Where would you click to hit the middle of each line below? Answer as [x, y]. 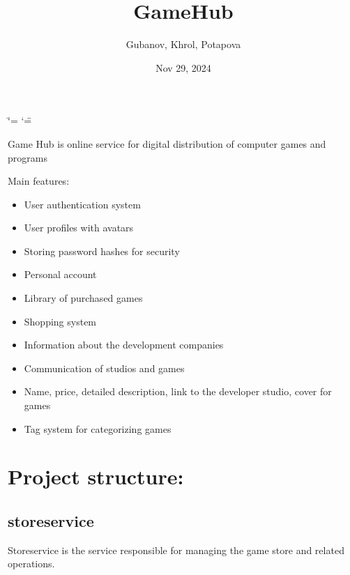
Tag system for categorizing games [98, 428]
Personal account [60, 274]
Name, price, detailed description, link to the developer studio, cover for [178, 391]
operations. [31, 563]
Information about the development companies [124, 345]
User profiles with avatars [79, 228]
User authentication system [82, 204]
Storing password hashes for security [102, 251]
